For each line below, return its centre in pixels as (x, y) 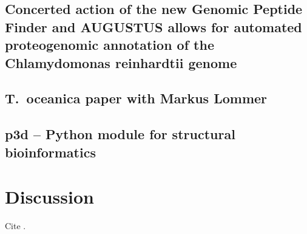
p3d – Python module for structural (120, 134)
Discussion (49, 197)
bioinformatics (50, 152)
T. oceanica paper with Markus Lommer (136, 98)
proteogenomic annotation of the (110, 45)
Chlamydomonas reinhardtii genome (121, 62)
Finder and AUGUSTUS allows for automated (153, 26)
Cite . (15, 226)
